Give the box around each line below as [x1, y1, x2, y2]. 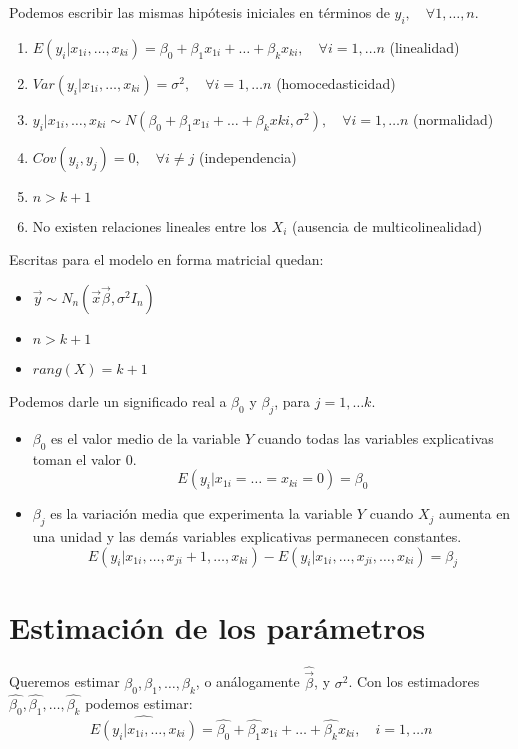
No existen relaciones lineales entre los [32, 215, 267, 236]
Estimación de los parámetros [9, 606, 426, 647]
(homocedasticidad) [276, 72, 396, 93]
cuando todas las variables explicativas [257, 427, 494, 448]
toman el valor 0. [32, 448, 137, 469]
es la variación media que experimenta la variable [50, 503, 353, 524]
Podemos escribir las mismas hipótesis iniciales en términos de [9, 2, 390, 22]
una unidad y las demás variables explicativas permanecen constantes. [32, 525, 462, 546]
